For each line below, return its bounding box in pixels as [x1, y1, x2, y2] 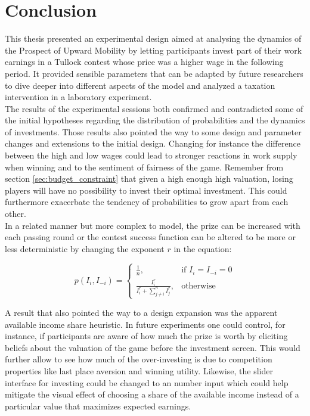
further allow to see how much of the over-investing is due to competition [5, 353, 272, 365]
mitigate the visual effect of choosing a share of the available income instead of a [5, 388, 299, 401]
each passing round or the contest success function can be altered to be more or [5, 231, 296, 243]
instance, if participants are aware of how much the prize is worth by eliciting [5, 330, 288, 342]
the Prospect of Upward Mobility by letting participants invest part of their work [5, 44, 302, 56]
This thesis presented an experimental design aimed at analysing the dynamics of [5, 32, 302, 45]
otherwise [181, 281, 216, 290]
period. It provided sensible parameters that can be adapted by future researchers [5, 67, 303, 79]
